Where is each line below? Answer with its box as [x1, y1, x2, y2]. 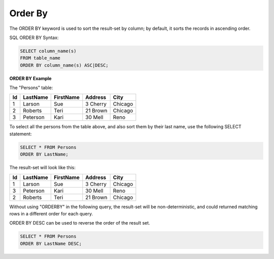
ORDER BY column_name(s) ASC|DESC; [20, 62, 109, 68]
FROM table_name [20, 55, 61, 61]
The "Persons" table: [9, 85, 53, 91]
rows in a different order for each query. [9, 211, 93, 216]
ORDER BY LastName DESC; [20, 241, 82, 246]
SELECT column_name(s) [20, 48, 77, 54]
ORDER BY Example [9, 75, 52, 81]
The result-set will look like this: [9, 165, 76, 171]
